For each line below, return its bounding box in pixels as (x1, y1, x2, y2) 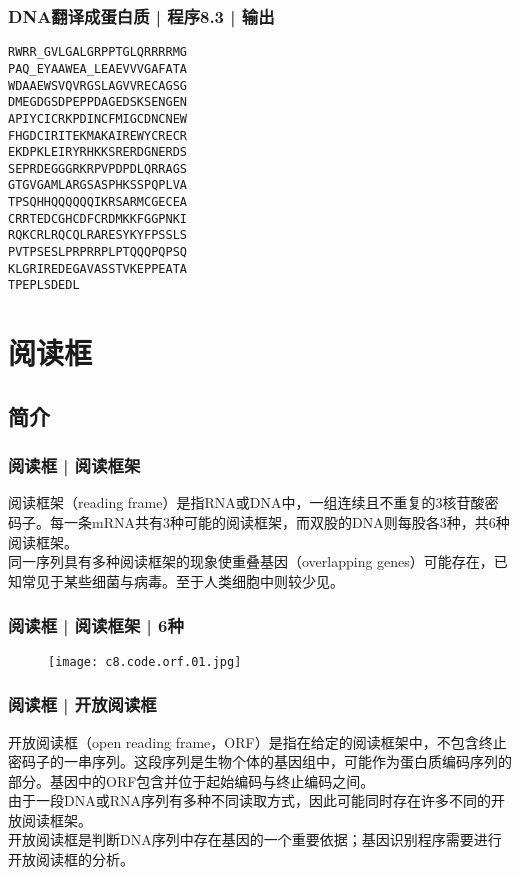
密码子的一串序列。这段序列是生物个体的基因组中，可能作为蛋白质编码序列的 (8, 751, 512, 772)
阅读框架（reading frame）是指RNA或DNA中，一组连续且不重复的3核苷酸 (8, 492, 485, 513)
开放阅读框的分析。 (8, 849, 134, 870)
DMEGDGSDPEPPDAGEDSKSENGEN (8, 95, 187, 110)
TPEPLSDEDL (8, 278, 80, 293)
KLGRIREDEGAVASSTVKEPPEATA (8, 261, 187, 276)
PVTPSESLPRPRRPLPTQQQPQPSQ (8, 245, 187, 260)
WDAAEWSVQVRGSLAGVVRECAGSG (8, 78, 187, 93)
